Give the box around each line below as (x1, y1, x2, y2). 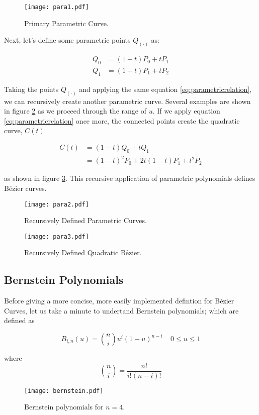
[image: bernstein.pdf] (24, 387, 104, 394)
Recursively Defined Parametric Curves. (24, 215, 147, 226)
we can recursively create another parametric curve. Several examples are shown (4, 95, 251, 106)
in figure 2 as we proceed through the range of (4, 106, 146, 116)
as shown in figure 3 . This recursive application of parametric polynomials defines (4, 173, 255, 183)
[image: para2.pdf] (24, 200, 89, 208)
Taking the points (4, 83, 59, 94)
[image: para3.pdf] (24, 233, 89, 240)
